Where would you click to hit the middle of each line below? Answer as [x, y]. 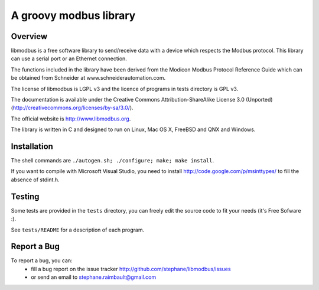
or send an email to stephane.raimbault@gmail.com [94, 277]
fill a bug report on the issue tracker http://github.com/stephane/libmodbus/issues [131, 269]
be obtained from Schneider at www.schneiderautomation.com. [88, 78]
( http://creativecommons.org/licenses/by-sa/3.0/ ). [72, 108]
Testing [25, 196]
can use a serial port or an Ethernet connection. [69, 58]
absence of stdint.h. [35, 180]
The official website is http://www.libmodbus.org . [71, 119]
